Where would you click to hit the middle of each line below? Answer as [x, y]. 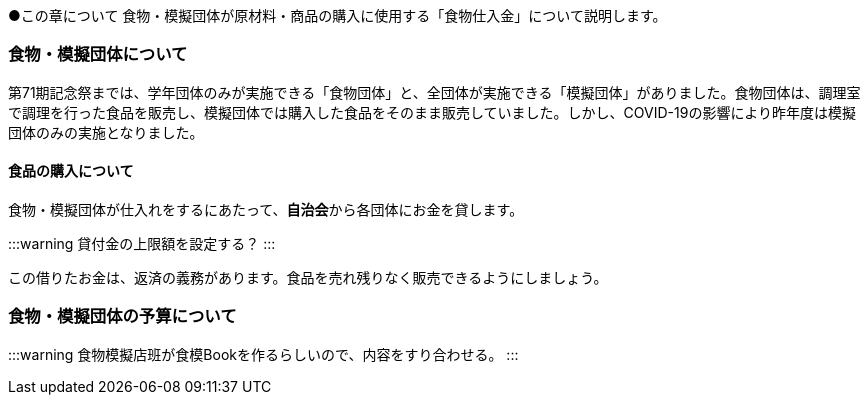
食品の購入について [71, 171]
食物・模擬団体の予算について [122, 316]
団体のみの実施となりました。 [106, 132]
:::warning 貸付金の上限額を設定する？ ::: [142, 243]
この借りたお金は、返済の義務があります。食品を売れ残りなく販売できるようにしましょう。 [308, 277]
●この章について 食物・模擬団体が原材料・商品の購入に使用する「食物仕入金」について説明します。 [337, 15]
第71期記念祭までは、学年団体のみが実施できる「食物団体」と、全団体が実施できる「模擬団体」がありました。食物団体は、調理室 [434, 92]
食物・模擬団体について [98, 54]
